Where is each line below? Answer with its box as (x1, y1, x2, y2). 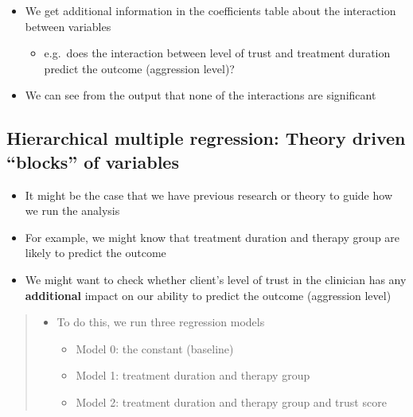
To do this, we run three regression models (56, 314, 265, 330)
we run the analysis (25, 202, 120, 219)
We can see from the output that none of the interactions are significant (25, 87, 376, 103)
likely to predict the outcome (25, 244, 166, 261)
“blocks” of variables (6, 149, 179, 173)
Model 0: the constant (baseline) (76, 340, 234, 357)
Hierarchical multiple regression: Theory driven (6, 126, 406, 150)
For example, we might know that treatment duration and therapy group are (25, 228, 400, 245)
